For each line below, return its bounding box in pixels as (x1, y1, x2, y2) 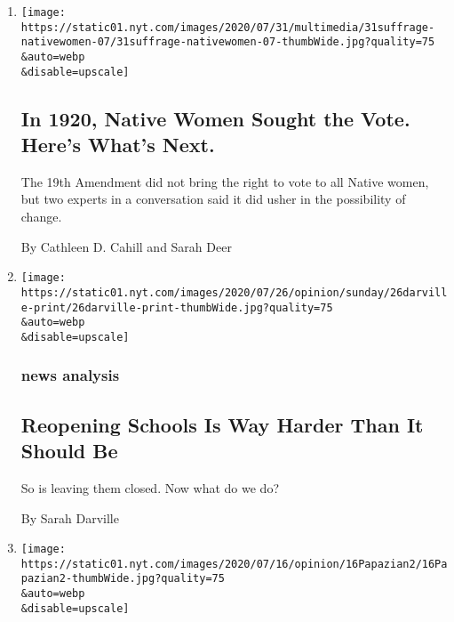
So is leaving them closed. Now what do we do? (20, 478, 280, 497)
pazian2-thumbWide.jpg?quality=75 (20, 572, 225, 586)
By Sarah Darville (20, 508, 119, 527)
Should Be (20, 437, 118, 464)
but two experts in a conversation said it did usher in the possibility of (20, 190, 406, 208)
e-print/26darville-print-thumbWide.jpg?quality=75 (20, 301, 333, 314)
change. (20, 207, 62, 226)
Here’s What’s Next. (20, 131, 215, 158)
